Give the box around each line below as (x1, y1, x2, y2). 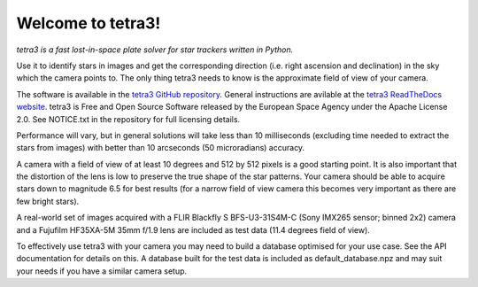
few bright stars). (16, 196, 80, 206)
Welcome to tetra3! (16, 13, 161, 33)
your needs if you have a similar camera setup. (16, 266, 188, 276)
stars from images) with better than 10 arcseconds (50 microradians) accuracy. (16, 143, 305, 153)
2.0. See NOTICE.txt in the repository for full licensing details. (16, 113, 241, 124)
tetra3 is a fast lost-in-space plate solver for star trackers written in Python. (16, 44, 294, 55)
